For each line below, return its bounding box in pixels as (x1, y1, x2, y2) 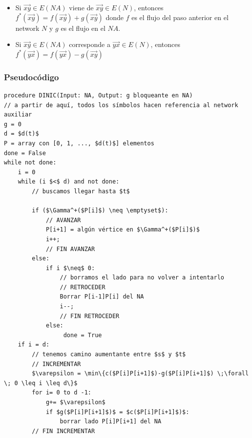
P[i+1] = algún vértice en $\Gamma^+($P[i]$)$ (45, 226, 200, 233)
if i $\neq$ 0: (45, 264, 95, 272)
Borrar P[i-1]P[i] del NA (60, 293, 144, 300)
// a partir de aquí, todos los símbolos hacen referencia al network (4, 101, 238, 109)
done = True (63, 331, 102, 339)
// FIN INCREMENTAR (32, 427, 95, 435)
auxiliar (4, 111, 32, 118)
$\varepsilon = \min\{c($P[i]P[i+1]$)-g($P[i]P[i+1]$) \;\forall (32, 370, 249, 377)
